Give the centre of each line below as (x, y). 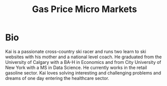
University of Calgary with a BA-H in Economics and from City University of (83, 62)
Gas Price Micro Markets (85, 9)
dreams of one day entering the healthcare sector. (57, 78)
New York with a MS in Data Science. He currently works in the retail (76, 67)
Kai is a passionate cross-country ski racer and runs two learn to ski (76, 51)
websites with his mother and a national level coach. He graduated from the (83, 57)
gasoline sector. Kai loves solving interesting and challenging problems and (83, 73)
